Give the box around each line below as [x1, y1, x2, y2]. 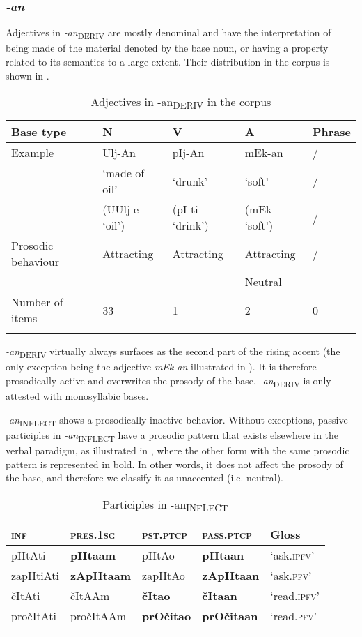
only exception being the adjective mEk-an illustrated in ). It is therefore [6, 359, 317, 374]
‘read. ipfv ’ [270, 587, 320, 604]
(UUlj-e [102, 201, 139, 218]
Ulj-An [102, 144, 136, 161]
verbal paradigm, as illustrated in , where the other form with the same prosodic [6, 443, 349, 457]
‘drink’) [172, 217, 209, 234]
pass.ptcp [202, 525, 252, 542]
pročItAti [11, 607, 56, 624]
